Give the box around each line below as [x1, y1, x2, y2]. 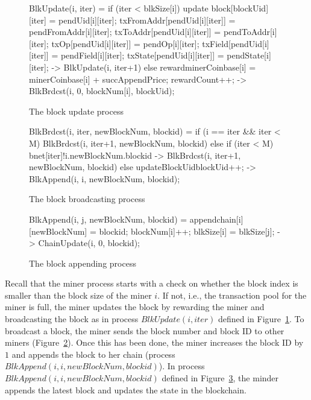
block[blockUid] [211, 2, 269, 14]
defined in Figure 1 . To [218, 313, 304, 325]
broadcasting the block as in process [5, 313, 139, 325]
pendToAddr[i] [223, 25, 277, 38]
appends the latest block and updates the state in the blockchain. [5, 383, 247, 396]
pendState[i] [227, 49, 271, 62]
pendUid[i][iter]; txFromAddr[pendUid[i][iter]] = [58, 13, 236, 26]
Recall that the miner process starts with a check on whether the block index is [5, 277, 298, 290]
